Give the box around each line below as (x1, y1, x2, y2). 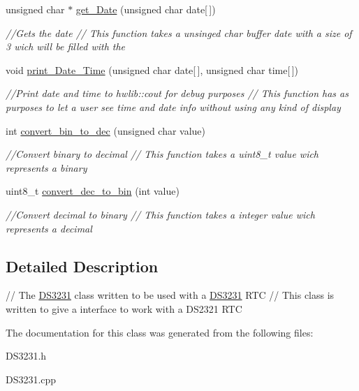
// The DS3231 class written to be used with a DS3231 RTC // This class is (6, 288, 335, 302)
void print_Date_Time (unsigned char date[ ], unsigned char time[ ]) (6, 62, 298, 77)
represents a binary (6, 160, 87, 175)
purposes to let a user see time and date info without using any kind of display (6, 99, 341, 114)
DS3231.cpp (6, 371, 57, 386)
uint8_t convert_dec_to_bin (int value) (6, 184, 179, 198)
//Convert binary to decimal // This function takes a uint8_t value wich (6, 147, 319, 161)
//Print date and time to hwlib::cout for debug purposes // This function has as (6, 86, 349, 101)
